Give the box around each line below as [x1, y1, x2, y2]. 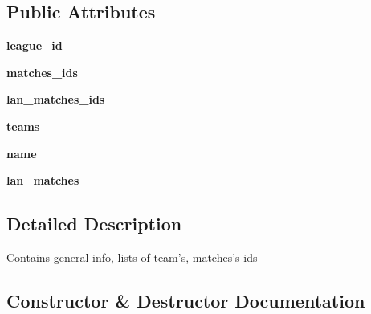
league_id [6, 37, 63, 54]
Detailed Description [6, 211, 182, 236]
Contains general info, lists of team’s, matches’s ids [6, 248, 258, 265]
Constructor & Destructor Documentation [6, 287, 365, 312]
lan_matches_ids [6, 91, 105, 108]
